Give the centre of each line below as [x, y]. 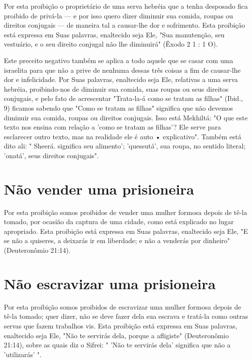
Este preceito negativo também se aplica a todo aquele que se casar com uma [118, 60]
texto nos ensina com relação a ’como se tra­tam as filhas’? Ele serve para [112, 127]
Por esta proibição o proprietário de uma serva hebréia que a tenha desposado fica [126, 6]
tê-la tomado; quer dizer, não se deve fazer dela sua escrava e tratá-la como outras [126, 316]
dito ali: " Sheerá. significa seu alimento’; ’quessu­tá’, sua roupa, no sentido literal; [125, 146]
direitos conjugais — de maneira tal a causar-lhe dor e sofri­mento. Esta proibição [125, 25]
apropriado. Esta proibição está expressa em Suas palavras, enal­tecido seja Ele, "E [126, 231]
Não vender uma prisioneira [99, 189]
